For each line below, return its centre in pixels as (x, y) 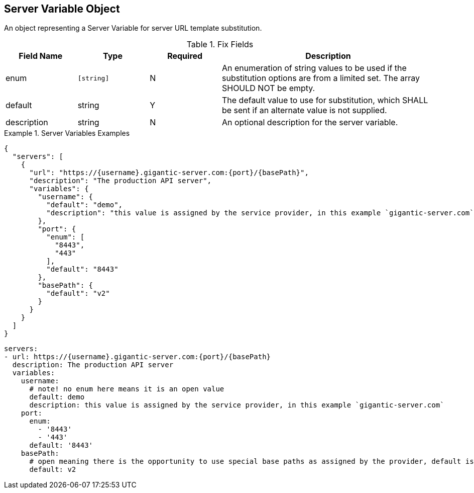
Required (185, 56)
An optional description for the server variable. (310, 122)
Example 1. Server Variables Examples (67, 133)
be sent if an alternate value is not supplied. (304, 110)
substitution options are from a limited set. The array (321, 78)
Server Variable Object (62, 9)
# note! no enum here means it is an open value (127, 389)
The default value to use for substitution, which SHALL (325, 100)
